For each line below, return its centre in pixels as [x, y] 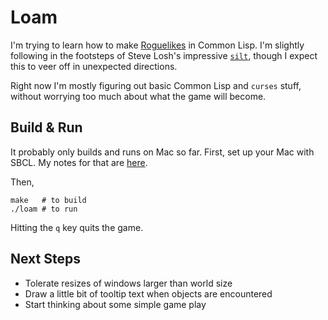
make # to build [48, 200]
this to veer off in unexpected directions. [94, 66]
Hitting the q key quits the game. [77, 227]
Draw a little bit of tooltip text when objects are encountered [148, 293]
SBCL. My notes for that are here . [79, 162]
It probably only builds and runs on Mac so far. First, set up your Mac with [162, 152]
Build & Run [46, 127]
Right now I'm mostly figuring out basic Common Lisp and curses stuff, [156, 85]
